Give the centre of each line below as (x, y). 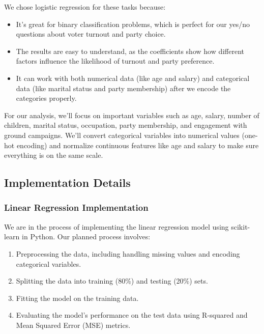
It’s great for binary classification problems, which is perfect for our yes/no (133, 24)
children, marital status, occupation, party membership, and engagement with (126, 125)
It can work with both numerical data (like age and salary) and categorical (133, 78)
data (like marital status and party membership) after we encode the (123, 88)
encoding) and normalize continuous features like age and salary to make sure (138, 145)
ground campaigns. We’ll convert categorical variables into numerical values (122, 135)
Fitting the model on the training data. (77, 298)
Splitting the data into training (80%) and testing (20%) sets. (112, 281)
